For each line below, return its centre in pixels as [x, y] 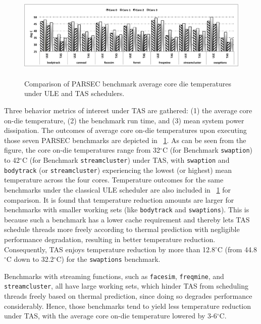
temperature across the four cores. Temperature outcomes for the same [114, 180]
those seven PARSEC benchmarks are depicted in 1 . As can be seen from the [125, 140]
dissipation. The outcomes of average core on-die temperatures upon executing [125, 130]
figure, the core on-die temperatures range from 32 [82, 150]
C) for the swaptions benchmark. [108, 259]
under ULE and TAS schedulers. [74, 93]
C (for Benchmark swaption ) [207, 150]
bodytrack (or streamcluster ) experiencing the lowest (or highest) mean [118, 170]
